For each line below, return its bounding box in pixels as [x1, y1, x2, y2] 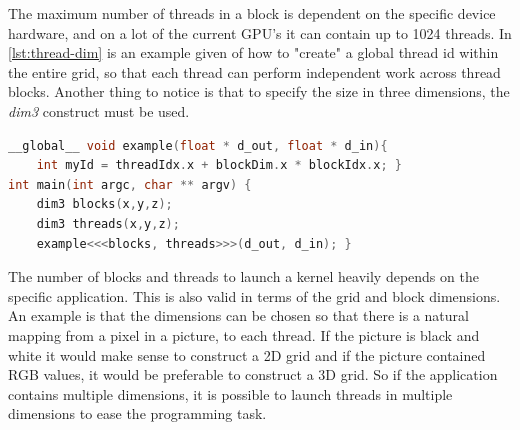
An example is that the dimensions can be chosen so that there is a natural [8, 305, 469, 326]
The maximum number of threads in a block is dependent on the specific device [8, 3, 496, 23]
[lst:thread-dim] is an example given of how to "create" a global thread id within [8, 42, 499, 63]
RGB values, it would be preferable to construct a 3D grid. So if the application [8, 364, 498, 385]
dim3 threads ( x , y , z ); [36, 216, 180, 231]
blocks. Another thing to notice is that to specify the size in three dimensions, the [8, 81, 510, 102]
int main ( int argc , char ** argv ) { [8, 177, 252, 192]
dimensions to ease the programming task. [8, 403, 267, 424]
